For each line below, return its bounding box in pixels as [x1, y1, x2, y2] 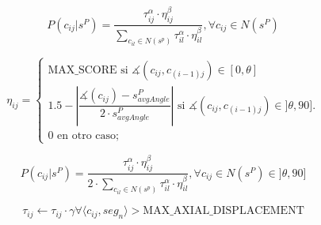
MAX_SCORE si [48, 64, 128, 76]
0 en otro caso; [48, 129, 119, 141]
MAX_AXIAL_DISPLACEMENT [143, 205, 304, 217]
